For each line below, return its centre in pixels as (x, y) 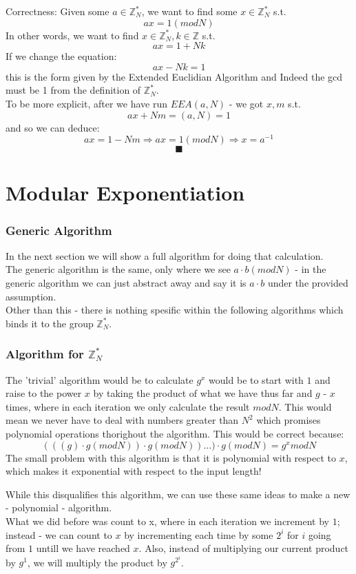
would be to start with (256, 379)
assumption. (31, 296)
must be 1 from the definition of (73, 90)
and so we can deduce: (53, 127)
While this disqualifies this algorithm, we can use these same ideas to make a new (178, 494)
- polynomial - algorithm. (59, 508)
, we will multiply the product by (97, 562)
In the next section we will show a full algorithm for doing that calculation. (165, 255)
